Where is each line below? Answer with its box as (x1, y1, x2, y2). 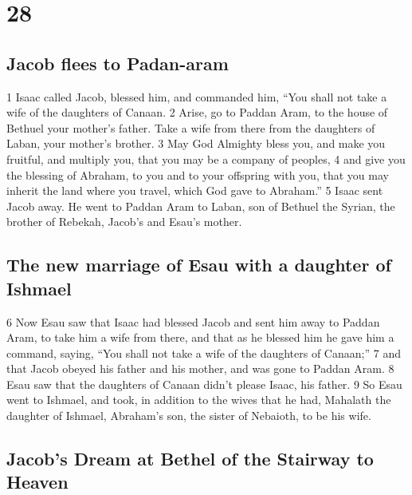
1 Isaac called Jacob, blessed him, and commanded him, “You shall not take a (6, 88, 387, 105)
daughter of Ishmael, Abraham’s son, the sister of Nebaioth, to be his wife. (6, 407, 371, 424)
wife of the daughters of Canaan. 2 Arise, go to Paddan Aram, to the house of (6, 104, 388, 121)
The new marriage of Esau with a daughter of (6, 252, 391, 277)
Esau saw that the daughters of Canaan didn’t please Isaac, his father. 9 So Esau (6, 375, 402, 392)
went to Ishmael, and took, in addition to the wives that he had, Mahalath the (6, 391, 391, 408)
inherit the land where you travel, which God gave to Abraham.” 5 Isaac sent (6, 182, 383, 199)
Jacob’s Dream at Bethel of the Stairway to (6, 446, 374, 471)
